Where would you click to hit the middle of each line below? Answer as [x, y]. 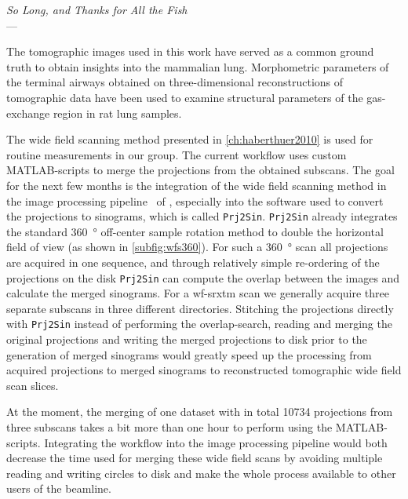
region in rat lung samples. [117, 113]
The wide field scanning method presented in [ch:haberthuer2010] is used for [190, 139]
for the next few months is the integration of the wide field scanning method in [197, 185]
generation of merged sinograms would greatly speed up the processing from [189, 354]
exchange [28, 113]
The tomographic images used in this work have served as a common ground [190, 51]
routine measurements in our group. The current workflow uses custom [177, 154]
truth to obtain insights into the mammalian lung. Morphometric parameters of [198, 66]
